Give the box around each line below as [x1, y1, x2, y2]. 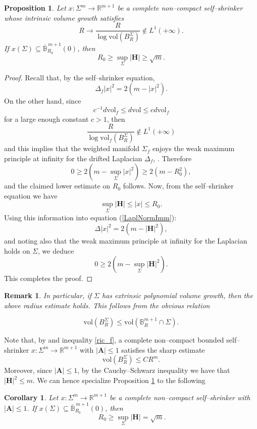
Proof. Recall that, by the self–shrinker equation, [4, 72, 155, 82]
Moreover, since [4, 365, 53, 375]
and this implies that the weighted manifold [4, 143, 140, 154]
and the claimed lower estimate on [4, 180, 111, 191]
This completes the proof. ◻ [4, 273, 93, 283]
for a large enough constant [4, 113, 89, 124]
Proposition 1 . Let [4, 3, 66, 13]
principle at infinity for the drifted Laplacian [4, 153, 142, 163]
